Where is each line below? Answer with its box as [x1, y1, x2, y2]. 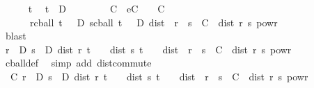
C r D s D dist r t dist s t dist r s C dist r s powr [10, 69, 308, 83]
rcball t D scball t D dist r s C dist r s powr [29, 15, 278, 29]
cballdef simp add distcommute [5, 55, 152, 70]
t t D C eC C [28, 1, 165, 15]
